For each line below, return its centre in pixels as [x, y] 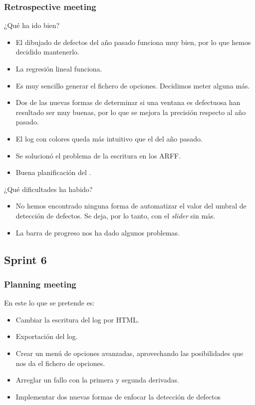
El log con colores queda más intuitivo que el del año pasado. [109, 138]
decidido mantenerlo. [48, 52]
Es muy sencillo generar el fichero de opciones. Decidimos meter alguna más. [133, 85]
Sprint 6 [25, 259]
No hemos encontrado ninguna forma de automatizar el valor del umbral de [131, 206]
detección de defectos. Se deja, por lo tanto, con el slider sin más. [116, 215]
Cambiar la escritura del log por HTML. [77, 319]
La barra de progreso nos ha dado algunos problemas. [98, 232]
